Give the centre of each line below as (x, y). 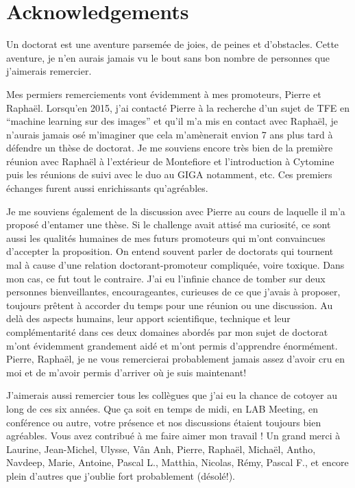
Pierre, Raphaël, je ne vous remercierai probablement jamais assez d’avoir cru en (176, 359)
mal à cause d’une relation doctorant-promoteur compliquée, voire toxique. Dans (175, 265)
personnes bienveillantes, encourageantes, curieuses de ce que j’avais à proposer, (173, 292)
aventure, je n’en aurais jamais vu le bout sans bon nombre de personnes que (168, 57)
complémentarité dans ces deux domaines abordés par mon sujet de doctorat (167, 332)
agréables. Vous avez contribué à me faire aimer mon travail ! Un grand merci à (173, 436)
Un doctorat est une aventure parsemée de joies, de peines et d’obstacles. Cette (173, 44)
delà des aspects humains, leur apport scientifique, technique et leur (148, 318)
